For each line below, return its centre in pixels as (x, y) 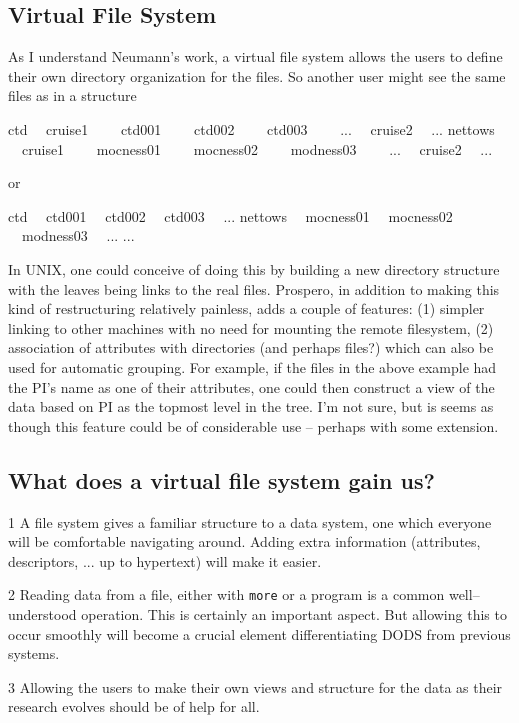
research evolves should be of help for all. (134, 706)
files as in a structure (72, 95)
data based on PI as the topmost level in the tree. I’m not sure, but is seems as (251, 406)
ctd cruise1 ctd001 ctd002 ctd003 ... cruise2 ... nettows (251, 128)
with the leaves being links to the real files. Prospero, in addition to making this (254, 288)
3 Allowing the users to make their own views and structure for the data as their (255, 686)
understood (42, 613)
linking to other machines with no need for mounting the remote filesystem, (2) (251, 327)
